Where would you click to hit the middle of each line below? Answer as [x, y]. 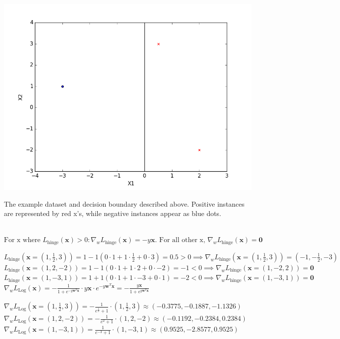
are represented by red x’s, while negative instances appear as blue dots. [113, 213]
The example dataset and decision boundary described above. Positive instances [124, 203]
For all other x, [182, 240]
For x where [22, 240]
